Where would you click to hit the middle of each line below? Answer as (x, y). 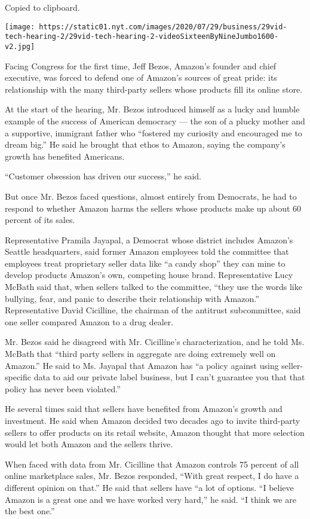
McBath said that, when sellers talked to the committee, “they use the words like (154, 287)
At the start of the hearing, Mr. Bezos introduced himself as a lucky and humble (152, 109)
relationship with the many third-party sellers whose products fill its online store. (154, 89)
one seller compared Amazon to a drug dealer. (89, 321)
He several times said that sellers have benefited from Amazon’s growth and (144, 409)
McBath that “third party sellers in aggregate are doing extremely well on (140, 354)
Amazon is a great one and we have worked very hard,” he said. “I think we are (151, 499)
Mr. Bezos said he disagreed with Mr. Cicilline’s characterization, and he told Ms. (155, 342)
